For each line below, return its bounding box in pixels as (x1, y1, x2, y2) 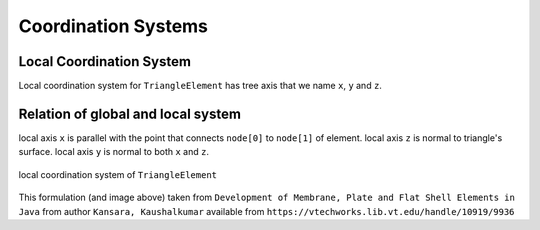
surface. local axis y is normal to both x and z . (18, 146, 210, 158)
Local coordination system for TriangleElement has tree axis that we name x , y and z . (18, 80, 382, 92)
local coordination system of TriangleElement (18, 168, 218, 180)
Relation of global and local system (18, 105, 242, 122)
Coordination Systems (18, 15, 209, 37)
